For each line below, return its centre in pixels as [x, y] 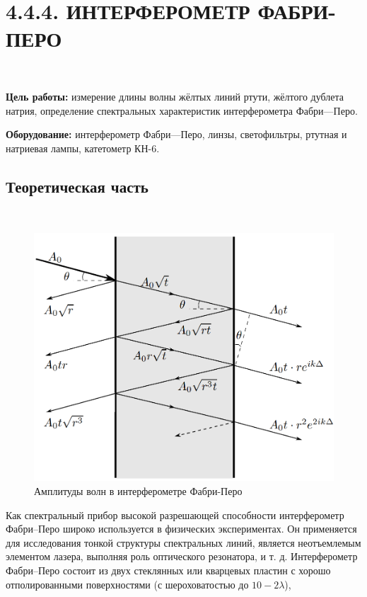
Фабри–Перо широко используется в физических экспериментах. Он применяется [181, 529]
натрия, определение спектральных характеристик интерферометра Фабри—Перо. [182, 110]
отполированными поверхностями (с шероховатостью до [127, 584]
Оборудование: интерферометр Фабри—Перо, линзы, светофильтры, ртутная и [176, 134]
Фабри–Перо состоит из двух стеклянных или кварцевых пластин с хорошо [168, 570]
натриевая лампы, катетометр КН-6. [83, 148]
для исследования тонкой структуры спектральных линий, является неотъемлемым [183, 542]
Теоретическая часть [77, 186]
